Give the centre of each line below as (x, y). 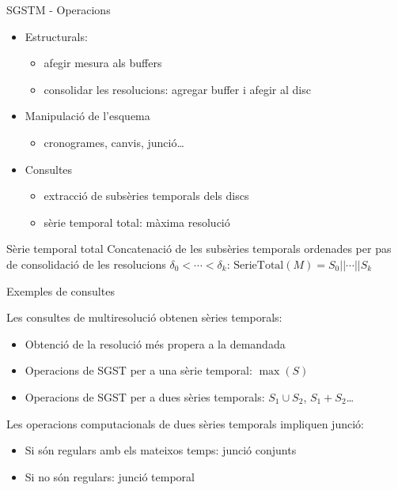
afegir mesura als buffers (103, 63)
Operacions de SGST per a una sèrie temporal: (138, 370)
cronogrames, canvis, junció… (114, 142)
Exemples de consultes (61, 290)
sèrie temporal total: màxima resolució (137, 222)
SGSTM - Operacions (59, 9)
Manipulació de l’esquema (87, 116)
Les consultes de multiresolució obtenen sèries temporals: (144, 317)
